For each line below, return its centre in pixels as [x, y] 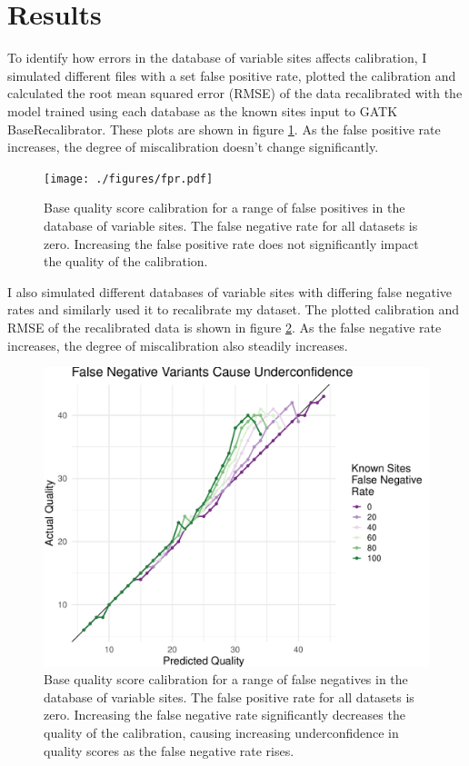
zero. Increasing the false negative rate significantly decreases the [225, 715]
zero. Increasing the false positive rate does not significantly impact [231, 243]
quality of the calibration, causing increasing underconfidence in [221, 733]
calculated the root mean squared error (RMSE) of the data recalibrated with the [235, 93]
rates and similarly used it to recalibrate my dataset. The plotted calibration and [234, 309]
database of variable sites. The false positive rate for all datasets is [229, 696]
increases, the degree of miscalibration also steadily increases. [178, 345]
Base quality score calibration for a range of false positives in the [225, 208]
